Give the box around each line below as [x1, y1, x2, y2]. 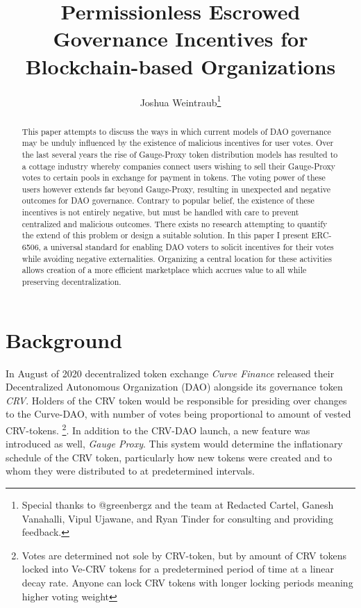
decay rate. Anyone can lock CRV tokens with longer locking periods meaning [22, 575, 353, 590]
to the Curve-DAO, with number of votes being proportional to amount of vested [6, 406, 351, 421]
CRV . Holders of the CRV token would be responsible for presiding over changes [6, 393, 347, 407]
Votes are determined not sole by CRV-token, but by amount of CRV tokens [22, 548, 347, 562]
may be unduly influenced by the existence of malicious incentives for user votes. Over [22, 137, 334, 149]
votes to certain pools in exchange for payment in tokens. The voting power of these [22, 172, 326, 183]
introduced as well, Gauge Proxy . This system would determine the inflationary [6, 436, 343, 451]
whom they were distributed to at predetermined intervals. [6, 463, 255, 478]
